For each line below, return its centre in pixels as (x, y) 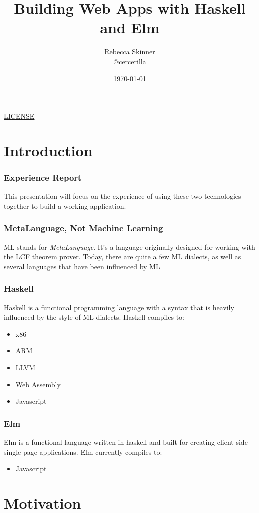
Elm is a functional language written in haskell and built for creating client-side (126, 442)
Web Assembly (38, 384)
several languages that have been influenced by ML (82, 266)
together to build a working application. (65, 206)
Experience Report (43, 177)
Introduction (48, 150)
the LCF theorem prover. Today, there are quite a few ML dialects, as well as (123, 257)
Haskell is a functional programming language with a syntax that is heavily (119, 307)
